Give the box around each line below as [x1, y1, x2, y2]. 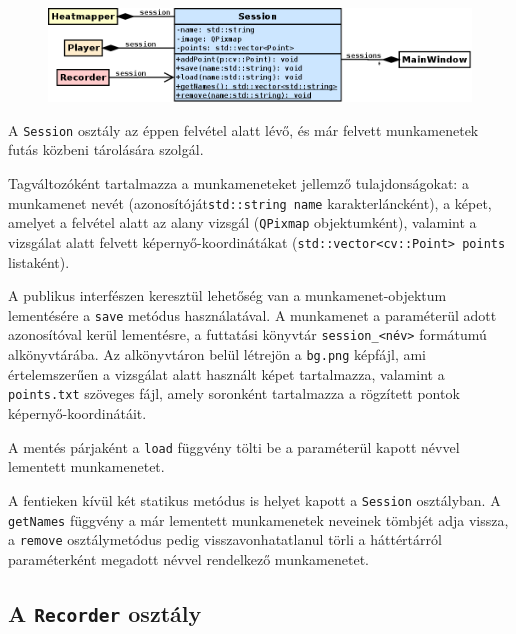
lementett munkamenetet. [8, 456, 165, 477]
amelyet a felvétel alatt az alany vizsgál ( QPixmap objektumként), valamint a [8, 212, 477, 233]
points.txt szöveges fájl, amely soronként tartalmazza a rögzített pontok [8, 383, 460, 404]
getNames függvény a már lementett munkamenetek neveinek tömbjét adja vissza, [8, 509, 509, 530]
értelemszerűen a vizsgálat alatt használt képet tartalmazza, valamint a [8, 363, 445, 384]
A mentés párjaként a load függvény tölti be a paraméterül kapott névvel [8, 436, 460, 457]
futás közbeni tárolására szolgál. [8, 139, 204, 160]
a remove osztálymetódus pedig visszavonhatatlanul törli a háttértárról [8, 529, 442, 550]
